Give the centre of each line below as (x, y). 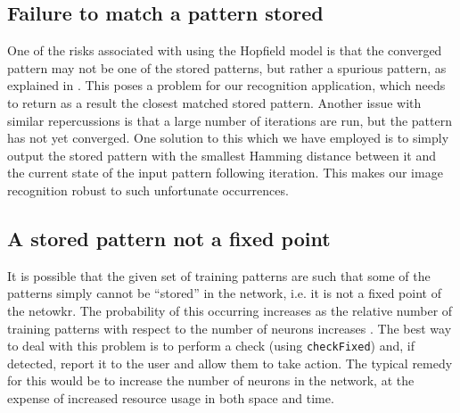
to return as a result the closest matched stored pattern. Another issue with (214, 102)
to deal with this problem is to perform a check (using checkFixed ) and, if (211, 346)
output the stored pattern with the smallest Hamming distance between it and (222, 155)
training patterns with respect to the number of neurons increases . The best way (230, 328)
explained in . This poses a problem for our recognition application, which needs (226, 85)
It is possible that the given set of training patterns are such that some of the (219, 275)
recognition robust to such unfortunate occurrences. (148, 190)
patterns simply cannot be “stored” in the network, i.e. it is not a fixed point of (224, 293)
